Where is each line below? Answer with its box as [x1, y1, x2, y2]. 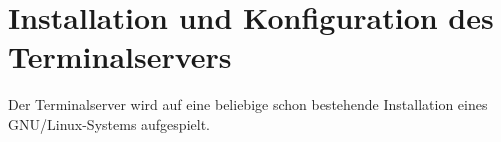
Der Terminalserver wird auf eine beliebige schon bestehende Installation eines [8, 94, 488, 115]
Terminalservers [8, 36, 232, 77]
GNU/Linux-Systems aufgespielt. [8, 113, 210, 134]
